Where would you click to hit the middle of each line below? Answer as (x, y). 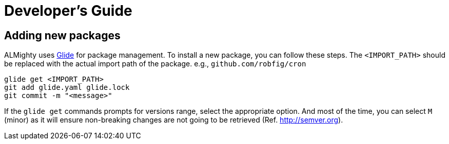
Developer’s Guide (68, 11)
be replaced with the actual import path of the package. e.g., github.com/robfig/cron (155, 64)
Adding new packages (62, 35)
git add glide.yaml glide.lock (67, 88)
